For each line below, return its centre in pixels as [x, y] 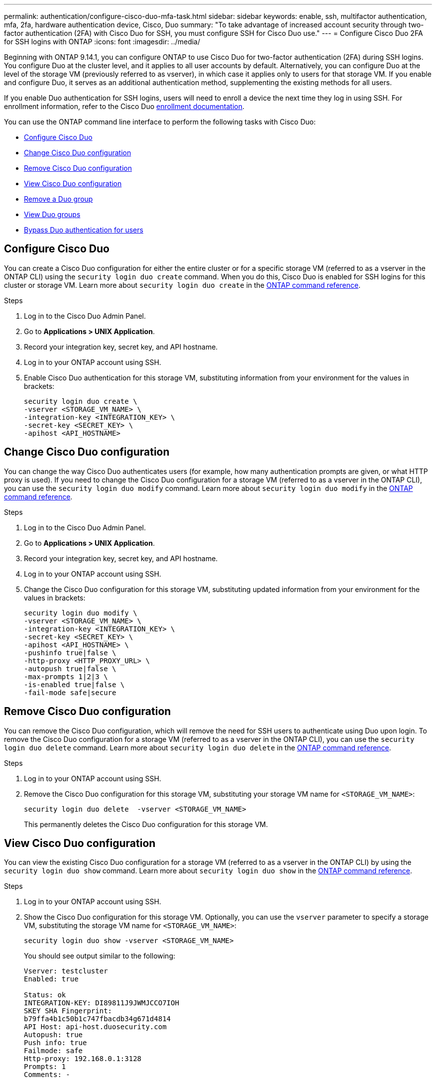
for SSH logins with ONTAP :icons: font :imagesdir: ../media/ [102, 42]
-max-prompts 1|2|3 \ [66, 676]
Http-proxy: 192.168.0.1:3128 [83, 1059]
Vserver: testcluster [66, 971]
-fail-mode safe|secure [70, 692]
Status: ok [45, 995]
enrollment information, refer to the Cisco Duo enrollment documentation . [124, 106]
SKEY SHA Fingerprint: [68, 1011]
